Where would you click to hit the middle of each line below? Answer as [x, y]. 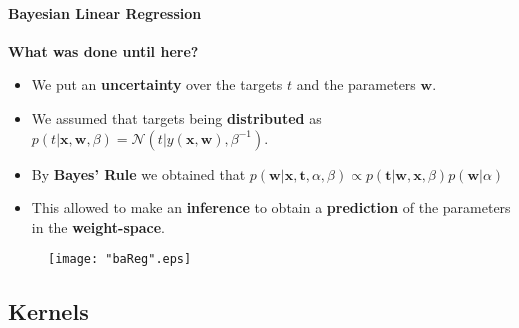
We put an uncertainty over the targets [157, 84]
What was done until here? [103, 50]
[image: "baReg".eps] [120, 259]
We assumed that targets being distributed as [176, 117]
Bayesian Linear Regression [105, 12]
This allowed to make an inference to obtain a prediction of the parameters [271, 207]
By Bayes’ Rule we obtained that [138, 173]
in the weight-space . [98, 226]
